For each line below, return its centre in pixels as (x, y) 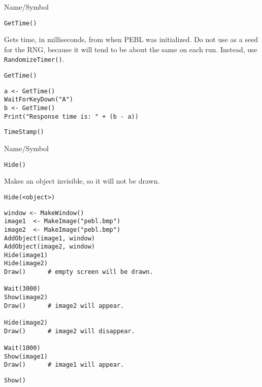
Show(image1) (26, 356)
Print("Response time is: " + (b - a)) (71, 116)
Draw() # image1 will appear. (64, 365)
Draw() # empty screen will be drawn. (79, 272)
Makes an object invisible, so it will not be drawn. (82, 181)
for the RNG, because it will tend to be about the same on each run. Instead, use (131, 49)
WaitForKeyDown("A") (39, 100)
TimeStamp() (24, 132)
